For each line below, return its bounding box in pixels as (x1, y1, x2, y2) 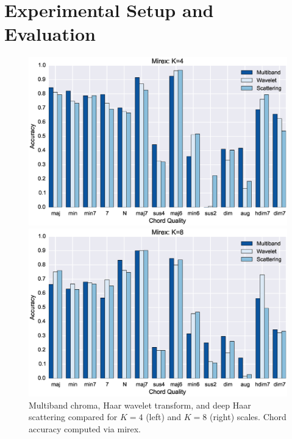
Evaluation (4, 21, 96, 46)
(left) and (146, 410, 182, 423)
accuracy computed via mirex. (29, 423, 141, 435)
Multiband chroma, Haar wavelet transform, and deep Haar (29, 398, 251, 411)
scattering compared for (29, 410, 118, 423)
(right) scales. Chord (209, 410, 287, 423)
